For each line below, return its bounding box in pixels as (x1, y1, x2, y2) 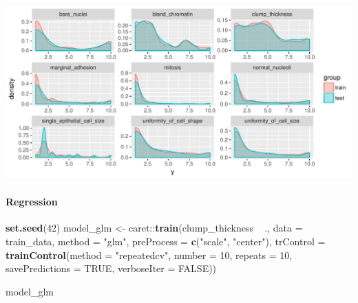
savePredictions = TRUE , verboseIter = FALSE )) (6, 261, 217, 276)
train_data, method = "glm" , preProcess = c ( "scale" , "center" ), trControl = (6, 234, 326, 248)
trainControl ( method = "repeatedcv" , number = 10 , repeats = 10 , (6, 247, 293, 262)
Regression (6, 194, 58, 209)
